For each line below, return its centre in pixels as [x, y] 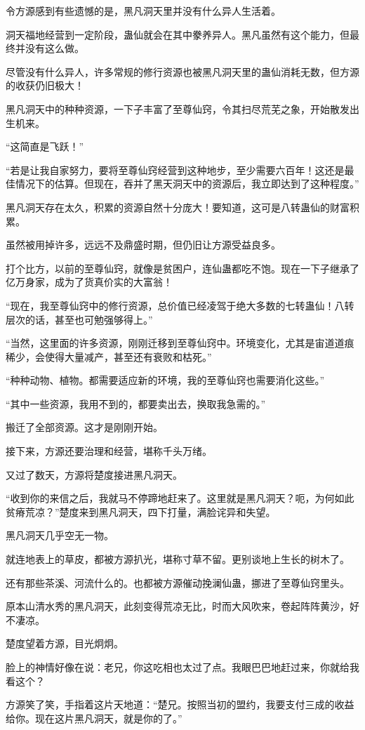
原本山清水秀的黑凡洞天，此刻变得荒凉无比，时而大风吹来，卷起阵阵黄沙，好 [182, 606]
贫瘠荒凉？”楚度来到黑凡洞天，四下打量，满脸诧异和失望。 [141, 511]
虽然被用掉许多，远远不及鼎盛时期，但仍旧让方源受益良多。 [143, 245]
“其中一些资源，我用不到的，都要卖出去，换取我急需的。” [136, 403]
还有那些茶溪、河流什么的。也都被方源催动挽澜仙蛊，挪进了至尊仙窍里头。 [178, 582]
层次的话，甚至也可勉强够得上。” [79, 319]
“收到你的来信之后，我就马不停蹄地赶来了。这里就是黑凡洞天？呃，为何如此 [180, 498]
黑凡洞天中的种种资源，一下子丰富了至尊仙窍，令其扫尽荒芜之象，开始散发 [178, 108]
